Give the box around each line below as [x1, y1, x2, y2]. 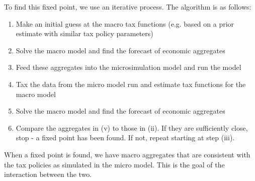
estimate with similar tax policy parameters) [16, 28, 153, 39]
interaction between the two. [4, 169, 92, 179]
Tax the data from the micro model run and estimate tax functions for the [16, 78, 246, 89]
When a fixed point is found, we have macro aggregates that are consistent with [4, 149, 250, 159]
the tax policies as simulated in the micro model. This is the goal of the [4, 159, 225, 169]
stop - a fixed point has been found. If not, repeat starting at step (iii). [16, 132, 235, 143]
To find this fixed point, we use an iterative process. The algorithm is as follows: [4, 2, 251, 12]
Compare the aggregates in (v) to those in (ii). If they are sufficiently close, [16, 122, 248, 133]
